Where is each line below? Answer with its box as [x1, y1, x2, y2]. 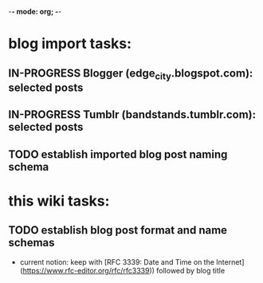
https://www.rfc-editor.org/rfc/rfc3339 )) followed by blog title [22, 265, 226, 275]
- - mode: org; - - [8, 7, 62, 16]
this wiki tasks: [8, 191, 110, 210]
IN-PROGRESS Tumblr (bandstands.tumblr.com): [8, 108, 257, 122]
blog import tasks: [8, 35, 132, 53]
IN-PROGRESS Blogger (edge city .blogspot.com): [8, 66, 253, 82]
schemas [8, 236, 55, 250]
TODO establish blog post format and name [8, 223, 228, 238]
